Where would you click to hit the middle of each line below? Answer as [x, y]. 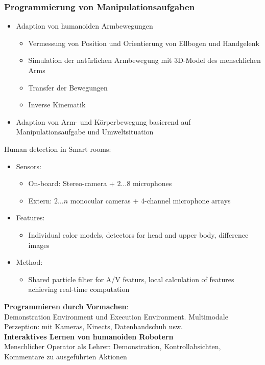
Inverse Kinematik [57, 105]
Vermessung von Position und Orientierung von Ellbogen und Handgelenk [144, 43]
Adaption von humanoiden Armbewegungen [85, 26]
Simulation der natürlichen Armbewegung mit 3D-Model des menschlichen [144, 60]
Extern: [40, 200]
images [39, 245]
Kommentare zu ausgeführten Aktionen [66, 356]
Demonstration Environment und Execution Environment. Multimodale [116, 316]
